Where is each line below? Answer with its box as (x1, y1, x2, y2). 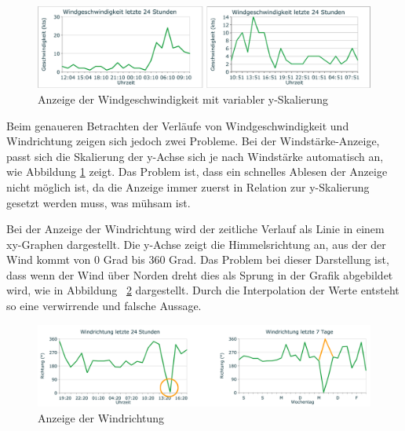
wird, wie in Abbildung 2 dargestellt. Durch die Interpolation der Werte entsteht (6, 282, 400, 298)
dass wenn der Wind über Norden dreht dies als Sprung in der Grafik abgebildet (6, 266, 393, 283)
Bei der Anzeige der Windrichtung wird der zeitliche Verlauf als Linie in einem (6, 221, 385, 237)
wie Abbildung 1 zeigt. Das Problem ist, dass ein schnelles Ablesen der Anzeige (6, 163, 388, 180)
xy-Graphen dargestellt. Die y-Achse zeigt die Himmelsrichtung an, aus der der (6, 236, 386, 252)
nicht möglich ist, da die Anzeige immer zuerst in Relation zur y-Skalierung (6, 178, 370, 195)
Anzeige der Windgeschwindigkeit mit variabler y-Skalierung (38, 90, 329, 107)
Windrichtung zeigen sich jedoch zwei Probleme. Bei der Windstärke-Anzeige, (6, 133, 380, 149)
